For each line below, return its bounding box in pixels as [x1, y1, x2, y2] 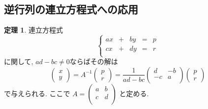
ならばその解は [69, 56, 118, 67]
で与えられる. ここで [4, 88, 70, 98]
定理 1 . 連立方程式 [4, 25, 63, 35]
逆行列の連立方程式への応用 [4, 1, 138, 17]
